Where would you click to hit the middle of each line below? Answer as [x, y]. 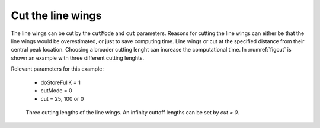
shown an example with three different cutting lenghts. [78, 58]
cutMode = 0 [56, 90]
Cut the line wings [56, 15]
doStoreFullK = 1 [61, 82]
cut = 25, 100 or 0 [62, 99]
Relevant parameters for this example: [57, 69]
